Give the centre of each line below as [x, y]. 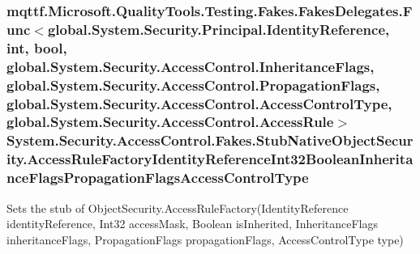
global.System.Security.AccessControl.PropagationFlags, [193, 85]
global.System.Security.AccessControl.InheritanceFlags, [191, 66]
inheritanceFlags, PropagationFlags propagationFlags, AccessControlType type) [205, 239]
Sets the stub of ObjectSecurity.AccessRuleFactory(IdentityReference [178, 207]
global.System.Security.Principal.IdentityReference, [219, 29]
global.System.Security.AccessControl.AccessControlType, [199, 103]
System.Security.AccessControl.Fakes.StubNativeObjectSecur [210, 140]
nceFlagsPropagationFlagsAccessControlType [158, 178]
